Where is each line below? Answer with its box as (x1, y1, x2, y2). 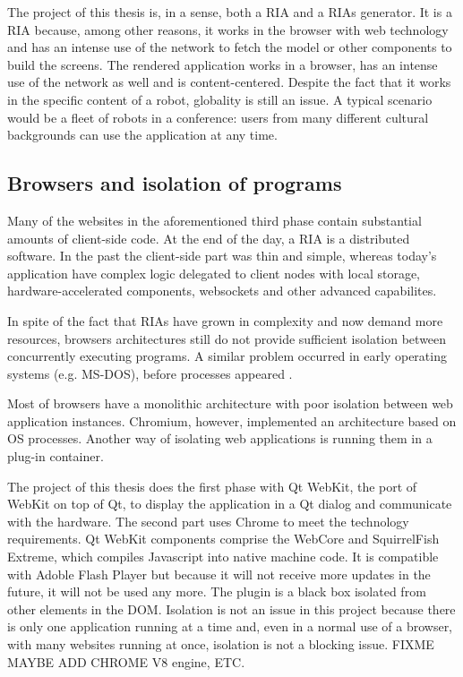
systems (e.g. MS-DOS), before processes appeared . (7, 364, 293, 382)
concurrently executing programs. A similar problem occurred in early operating (7, 347, 447, 365)
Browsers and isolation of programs (7, 169, 342, 197)
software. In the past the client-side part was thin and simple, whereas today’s (7, 246, 437, 265)
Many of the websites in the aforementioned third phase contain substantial (7, 210, 422, 229)
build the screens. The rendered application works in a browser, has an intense (7, 55, 438, 73)
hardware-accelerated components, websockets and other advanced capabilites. (7, 281, 437, 300)
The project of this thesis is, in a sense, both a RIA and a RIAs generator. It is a (7, 3, 452, 21)
